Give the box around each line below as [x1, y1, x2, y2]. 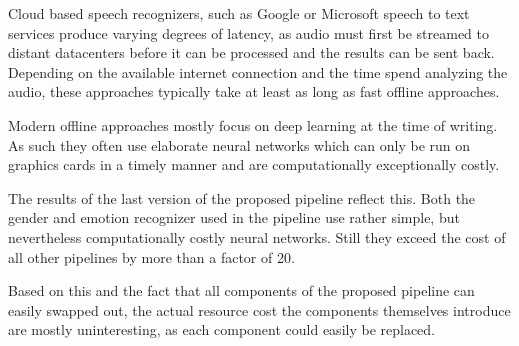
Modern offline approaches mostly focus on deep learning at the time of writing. [8, 114, 498, 135]
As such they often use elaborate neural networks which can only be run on [8, 134, 471, 155]
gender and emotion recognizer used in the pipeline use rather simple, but [8, 207, 460, 228]
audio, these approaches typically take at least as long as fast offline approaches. [8, 81, 500, 102]
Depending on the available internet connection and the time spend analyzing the [8, 61, 508, 82]
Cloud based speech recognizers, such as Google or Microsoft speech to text [8, 3, 470, 23]
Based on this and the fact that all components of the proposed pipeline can [8, 280, 475, 301]
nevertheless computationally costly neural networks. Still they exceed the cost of [8, 226, 506, 247]
